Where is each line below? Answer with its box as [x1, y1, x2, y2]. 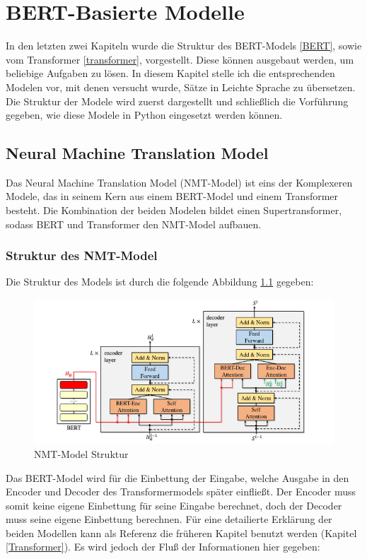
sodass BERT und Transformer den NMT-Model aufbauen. [6, 216, 262, 231]
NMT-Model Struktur [34, 446, 129, 461]
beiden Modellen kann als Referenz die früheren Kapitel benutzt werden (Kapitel [6, 525, 357, 540]
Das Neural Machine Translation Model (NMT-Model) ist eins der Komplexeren [6, 175, 353, 189]
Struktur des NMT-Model [6, 247, 158, 264]
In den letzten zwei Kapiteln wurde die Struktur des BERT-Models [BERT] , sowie [6, 38, 362, 53]
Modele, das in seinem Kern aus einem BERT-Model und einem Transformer [6, 189, 339, 204]
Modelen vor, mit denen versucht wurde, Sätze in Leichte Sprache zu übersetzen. [6, 79, 356, 94]
